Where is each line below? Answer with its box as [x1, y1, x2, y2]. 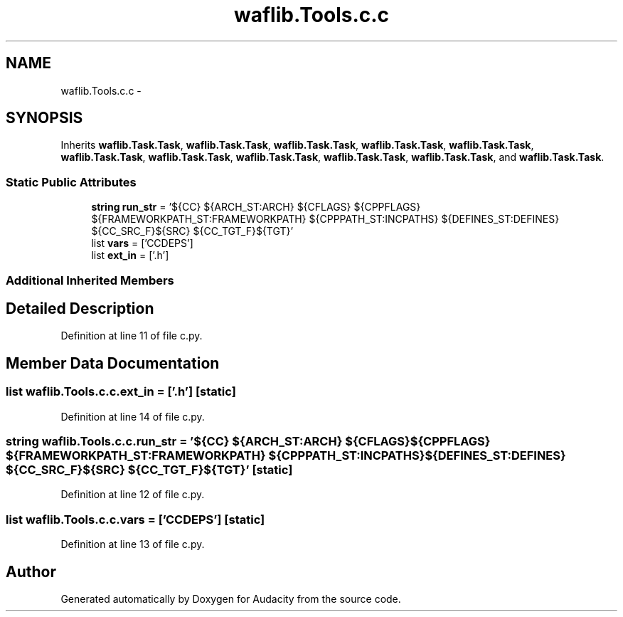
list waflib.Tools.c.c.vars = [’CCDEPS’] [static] [6, 512, 265, 527]
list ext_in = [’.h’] [91, 249, 169, 262]
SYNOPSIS [6, 109, 83, 127]
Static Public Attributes [6, 174, 137, 189]
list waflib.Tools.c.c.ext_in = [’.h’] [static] [6, 384, 236, 399]
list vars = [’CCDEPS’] [91, 237, 193, 250]
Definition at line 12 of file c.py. [60, 488, 205, 501]
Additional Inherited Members [6, 273, 174, 288]
